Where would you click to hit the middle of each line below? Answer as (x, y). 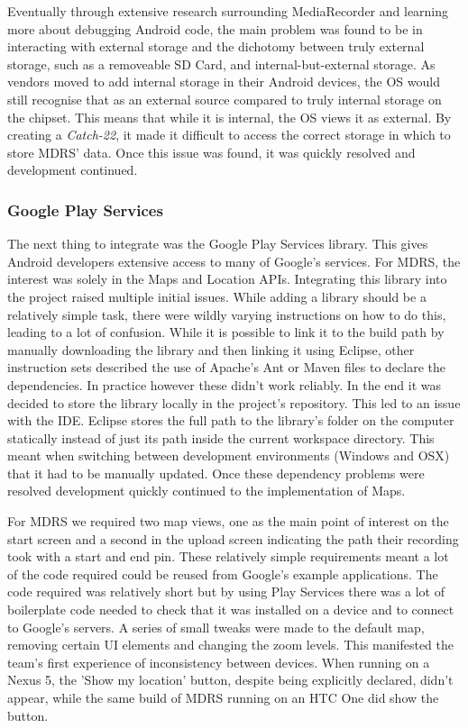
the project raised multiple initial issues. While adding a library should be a (217, 296)
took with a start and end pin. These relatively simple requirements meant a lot (228, 556)
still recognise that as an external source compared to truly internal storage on (225, 99)
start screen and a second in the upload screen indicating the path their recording (233, 538)
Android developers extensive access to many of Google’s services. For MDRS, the (234, 261)
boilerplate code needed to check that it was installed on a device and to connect (231, 610)
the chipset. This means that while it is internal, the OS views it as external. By (229, 117)
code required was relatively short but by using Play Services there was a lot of (226, 591)
